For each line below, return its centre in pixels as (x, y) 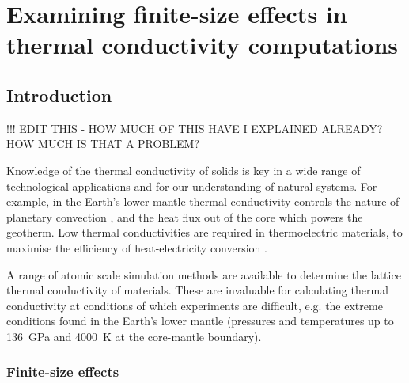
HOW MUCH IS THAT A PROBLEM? (103, 144)
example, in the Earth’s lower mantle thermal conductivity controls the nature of (203, 201)
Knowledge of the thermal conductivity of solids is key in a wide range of (184, 170)
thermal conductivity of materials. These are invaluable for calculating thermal (197, 290)
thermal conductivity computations (203, 45)
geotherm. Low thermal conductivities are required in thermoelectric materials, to (204, 232)
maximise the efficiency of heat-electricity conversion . (137, 247)
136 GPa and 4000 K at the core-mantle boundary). (134, 336)
